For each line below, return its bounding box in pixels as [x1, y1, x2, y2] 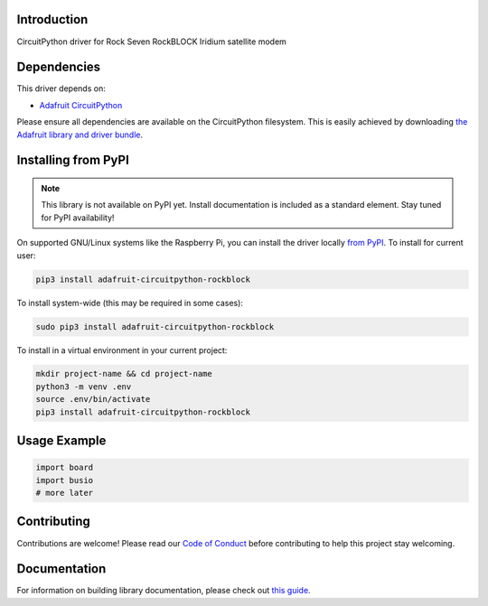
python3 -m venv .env [35, 381, 132, 392]
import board [35, 462, 94, 473]
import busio [35, 475, 94, 485]
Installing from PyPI [16, 153, 130, 168]
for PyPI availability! [41, 212, 115, 223]
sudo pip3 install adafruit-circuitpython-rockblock [35, 322, 275, 331]
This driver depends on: [16, 83, 106, 94]
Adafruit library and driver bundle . [16, 129, 144, 140]
